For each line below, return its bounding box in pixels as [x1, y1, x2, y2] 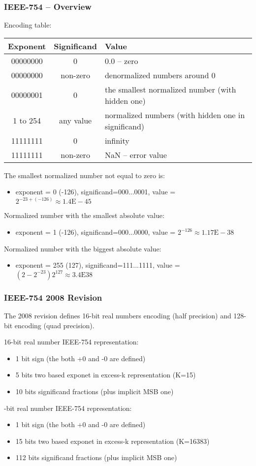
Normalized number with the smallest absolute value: [4, 210, 164, 220]
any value [59, 115, 92, 126]
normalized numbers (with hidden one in [104, 109, 245, 121]
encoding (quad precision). [14, 320, 95, 330]
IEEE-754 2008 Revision [4, 291, 102, 303]
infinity [104, 134, 129, 146]
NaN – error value [104, 149, 167, 160]
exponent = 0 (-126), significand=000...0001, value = [15, 186, 176, 197]
